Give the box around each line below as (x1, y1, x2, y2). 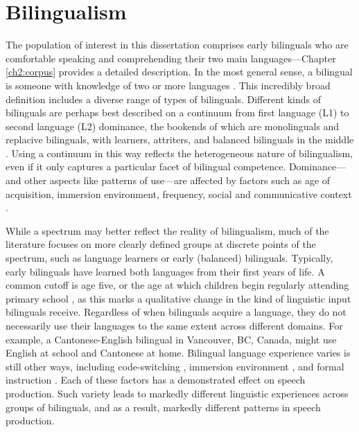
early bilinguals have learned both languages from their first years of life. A (6, 264, 325, 278)
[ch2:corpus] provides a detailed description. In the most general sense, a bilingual (6, 64, 353, 79)
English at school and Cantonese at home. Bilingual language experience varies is (6, 345, 351, 360)
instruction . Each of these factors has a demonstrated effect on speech (6, 372, 306, 387)
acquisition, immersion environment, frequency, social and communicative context (6, 186, 352, 201)
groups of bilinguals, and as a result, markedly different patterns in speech (6, 399, 321, 414)
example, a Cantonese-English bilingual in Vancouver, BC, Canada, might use (6, 332, 337, 346)
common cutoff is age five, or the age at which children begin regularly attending (6, 278, 349, 292)
